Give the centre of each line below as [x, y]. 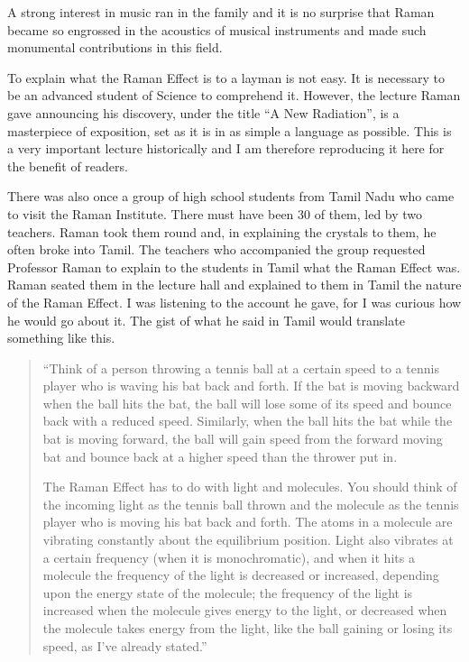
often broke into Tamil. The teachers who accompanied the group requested [216, 249]
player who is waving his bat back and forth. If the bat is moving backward [251, 386]
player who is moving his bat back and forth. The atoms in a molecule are [248, 522]
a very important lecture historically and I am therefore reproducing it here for [226, 148]
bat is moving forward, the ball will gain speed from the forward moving [243, 439]
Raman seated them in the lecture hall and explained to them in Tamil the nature [234, 285]
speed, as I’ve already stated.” [125, 645]
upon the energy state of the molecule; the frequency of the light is [228, 592]
